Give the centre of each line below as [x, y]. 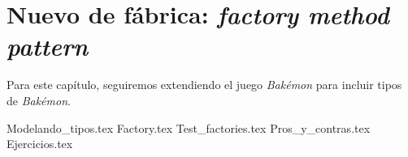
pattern [48, 46]
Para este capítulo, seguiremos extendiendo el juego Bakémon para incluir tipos [204, 85]
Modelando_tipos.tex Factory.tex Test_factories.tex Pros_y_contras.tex [189, 127]
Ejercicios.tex [40, 144]
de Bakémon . [39, 100]
